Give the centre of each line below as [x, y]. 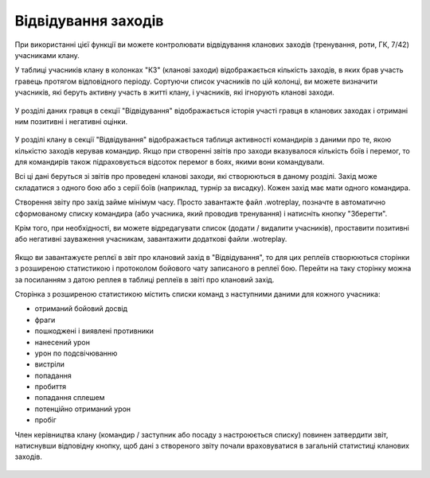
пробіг [46, 420]
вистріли [50, 364]
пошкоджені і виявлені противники [94, 331]
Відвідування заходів [89, 21]
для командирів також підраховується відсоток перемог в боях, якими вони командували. [170, 162]
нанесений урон [63, 342]
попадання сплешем [70, 398]
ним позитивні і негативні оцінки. [71, 121]
